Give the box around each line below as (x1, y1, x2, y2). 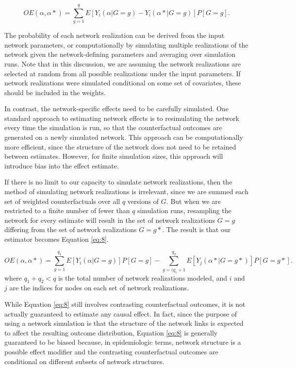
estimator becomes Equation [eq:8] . (4, 234, 109, 244)
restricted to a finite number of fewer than (4, 205, 130, 216)
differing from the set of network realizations (4, 224, 137, 234)
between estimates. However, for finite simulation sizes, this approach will (4, 151, 223, 161)
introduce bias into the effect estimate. (4, 160, 119, 170)
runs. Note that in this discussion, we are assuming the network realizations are (4, 58, 241, 68)
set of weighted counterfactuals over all (4, 196, 120, 206)
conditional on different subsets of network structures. (4, 356, 164, 366)
